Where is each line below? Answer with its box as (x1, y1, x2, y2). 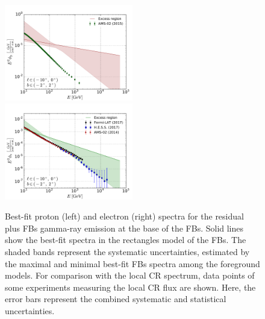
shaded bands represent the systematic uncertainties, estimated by (5, 245, 250, 257)
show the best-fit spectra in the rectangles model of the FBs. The (5, 233, 246, 246)
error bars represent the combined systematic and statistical (5, 292, 226, 305)
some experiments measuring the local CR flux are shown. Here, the (5, 280, 256, 293)
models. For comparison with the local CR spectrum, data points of (5, 269, 255, 282)
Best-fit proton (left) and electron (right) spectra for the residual (5, 210, 244, 223)
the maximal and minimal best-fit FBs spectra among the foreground (5, 257, 260, 270)
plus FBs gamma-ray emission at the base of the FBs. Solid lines (5, 221, 244, 234)
